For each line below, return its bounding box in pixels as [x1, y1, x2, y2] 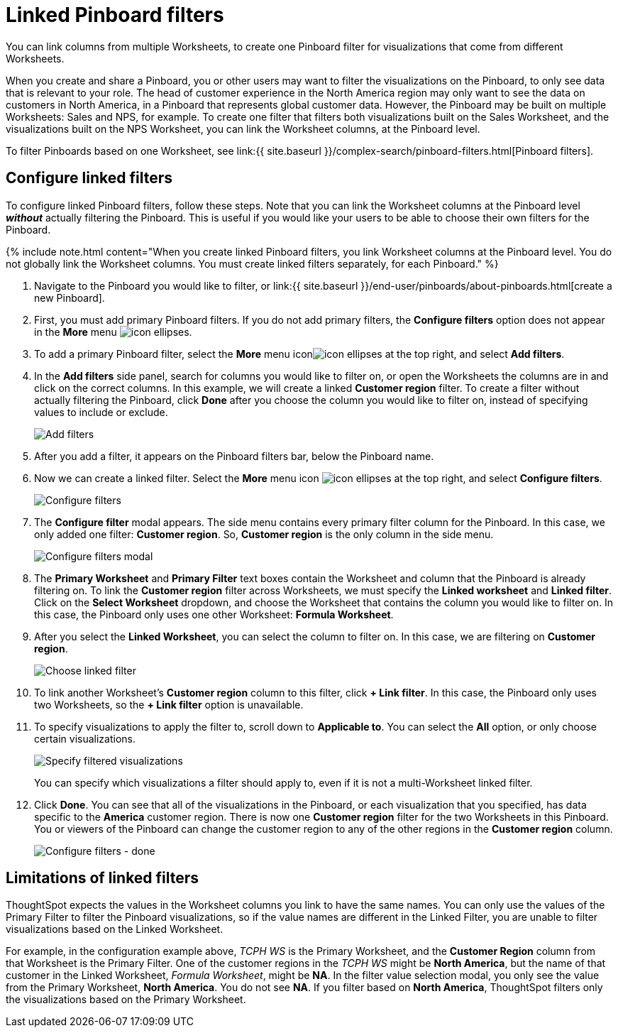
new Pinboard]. [34, 291, 105, 304]
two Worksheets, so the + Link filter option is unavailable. [34, 698, 304, 711]
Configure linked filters [6, 169, 172, 187]
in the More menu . [34, 325, 192, 338]
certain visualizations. [34, 732, 136, 745]
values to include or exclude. [34, 405, 168, 418]
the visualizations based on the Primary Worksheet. [6, 993, 246, 1006]
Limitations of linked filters [6, 869, 199, 887]
